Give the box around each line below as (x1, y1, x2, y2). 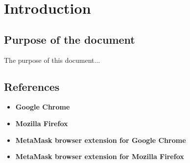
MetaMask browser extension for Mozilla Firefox (15, 151, 184, 162)
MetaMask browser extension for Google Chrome (15, 135, 186, 145)
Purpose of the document (4, 31, 135, 47)
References (4, 79, 60, 94)
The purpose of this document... (4, 54, 100, 65)
